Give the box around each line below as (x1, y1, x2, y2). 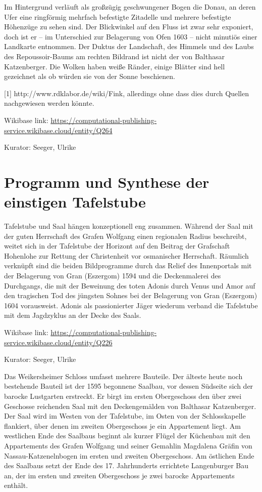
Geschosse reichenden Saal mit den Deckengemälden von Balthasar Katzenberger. (4, 400, 256, 411)
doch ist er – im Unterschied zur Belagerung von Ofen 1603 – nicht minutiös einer (4, 31, 257, 42)
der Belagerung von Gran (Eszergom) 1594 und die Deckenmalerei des (4, 270, 221, 280)
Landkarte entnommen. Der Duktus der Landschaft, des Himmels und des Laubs (4, 41, 254, 52)
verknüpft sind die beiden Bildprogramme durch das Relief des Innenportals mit (4, 260, 252, 271)
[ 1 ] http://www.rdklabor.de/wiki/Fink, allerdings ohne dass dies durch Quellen (4, 88, 249, 98)
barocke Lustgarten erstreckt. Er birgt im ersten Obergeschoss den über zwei (4, 390, 242, 401)
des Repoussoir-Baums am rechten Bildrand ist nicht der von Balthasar (4, 51, 225, 61)
